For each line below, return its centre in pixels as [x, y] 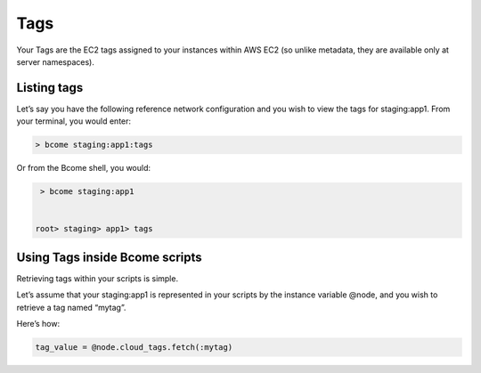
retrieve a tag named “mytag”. [71, 307]
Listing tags [50, 88]
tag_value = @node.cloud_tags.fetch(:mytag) [134, 348]
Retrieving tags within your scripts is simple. [97, 278]
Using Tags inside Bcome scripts [109, 257]
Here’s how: [38, 324]
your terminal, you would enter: [74, 121]
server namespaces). [56, 61]
